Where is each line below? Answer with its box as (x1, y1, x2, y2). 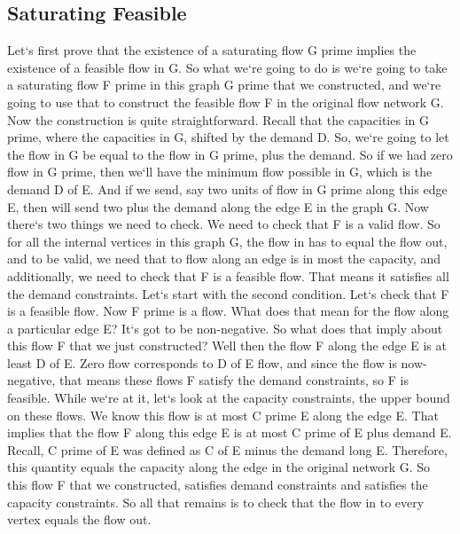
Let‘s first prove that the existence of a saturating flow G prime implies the (7, 41, 417, 59)
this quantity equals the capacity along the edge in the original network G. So (7, 458, 431, 476)
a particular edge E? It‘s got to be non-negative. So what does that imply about (7, 318, 443, 337)
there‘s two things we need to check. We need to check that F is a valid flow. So (7, 215, 441, 233)
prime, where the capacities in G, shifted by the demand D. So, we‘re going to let (7, 128, 449, 146)
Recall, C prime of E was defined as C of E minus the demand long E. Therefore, (7, 440, 448, 459)
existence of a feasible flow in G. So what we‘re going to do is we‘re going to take (7, 58, 448, 76)
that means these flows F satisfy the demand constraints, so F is (59, 371, 409, 389)
